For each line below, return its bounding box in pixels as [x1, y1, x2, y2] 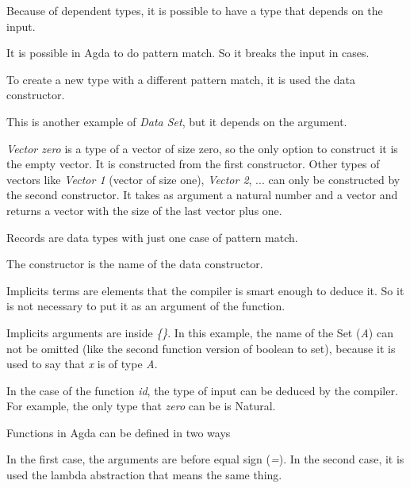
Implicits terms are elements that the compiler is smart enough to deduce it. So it [6, 282, 404, 298]
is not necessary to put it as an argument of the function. [6, 298, 285, 314]
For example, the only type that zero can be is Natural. [6, 398, 276, 414]
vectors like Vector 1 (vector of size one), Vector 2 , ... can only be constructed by [6, 171, 400, 187]
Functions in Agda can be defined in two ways [6, 424, 231, 440]
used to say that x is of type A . [6, 355, 158, 372]
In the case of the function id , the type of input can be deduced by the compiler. [6, 382, 398, 398]
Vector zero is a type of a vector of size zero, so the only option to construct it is [6, 140, 398, 156]
